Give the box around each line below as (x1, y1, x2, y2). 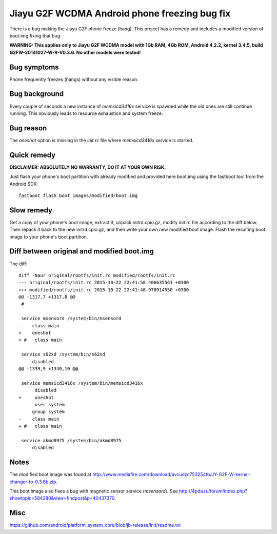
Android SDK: (9, 181, 38, 187)
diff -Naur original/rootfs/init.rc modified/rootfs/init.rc (18, 272, 175, 278)
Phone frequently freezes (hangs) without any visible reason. (9, 76, 138, 82)
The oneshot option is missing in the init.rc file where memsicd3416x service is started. (9, 137, 194, 143)
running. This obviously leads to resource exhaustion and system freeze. (9, 110, 164, 116)
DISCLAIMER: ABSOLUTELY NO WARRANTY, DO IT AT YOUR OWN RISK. (9, 164, 166, 170)
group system (32, 409, 65, 415)
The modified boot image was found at (9, 471, 92, 478)
